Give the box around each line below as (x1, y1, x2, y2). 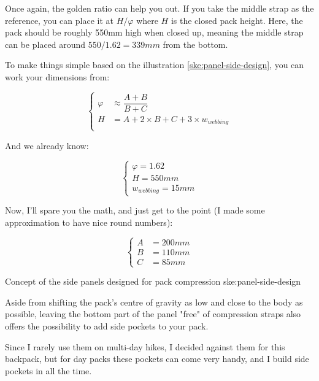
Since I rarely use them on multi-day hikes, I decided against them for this (5, 340, 285, 353)
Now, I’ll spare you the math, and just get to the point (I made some (5, 204, 265, 217)
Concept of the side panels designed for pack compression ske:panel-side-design (5, 275, 301, 288)
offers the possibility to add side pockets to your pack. (5, 319, 209, 332)
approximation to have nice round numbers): (5, 215, 173, 228)
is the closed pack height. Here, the (171, 13, 303, 26)
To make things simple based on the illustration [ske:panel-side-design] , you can (5, 58, 304, 71)
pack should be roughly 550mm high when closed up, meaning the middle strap (5, 26, 304, 39)
